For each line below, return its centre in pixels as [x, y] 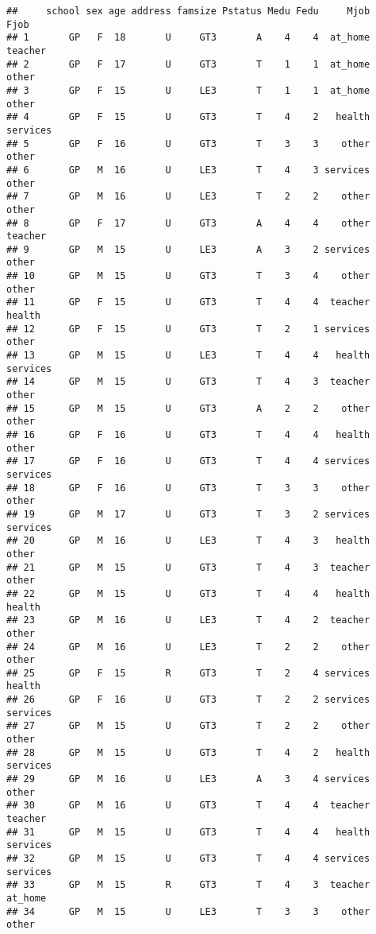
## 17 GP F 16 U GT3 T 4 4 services [188, 461]
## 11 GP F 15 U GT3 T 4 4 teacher [188, 302]
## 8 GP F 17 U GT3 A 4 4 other [188, 223]
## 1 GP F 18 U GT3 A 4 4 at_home [188, 38]
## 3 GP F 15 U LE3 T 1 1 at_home [188, 90]
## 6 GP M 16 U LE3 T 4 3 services [188, 170]
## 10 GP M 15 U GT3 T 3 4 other [188, 276]
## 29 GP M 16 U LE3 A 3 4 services [188, 779]
